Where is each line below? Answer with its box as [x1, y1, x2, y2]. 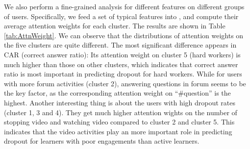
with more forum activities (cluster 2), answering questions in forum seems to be [4, 78, 246, 88]
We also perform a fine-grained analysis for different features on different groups [4, 1, 245, 11]
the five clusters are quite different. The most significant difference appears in [4, 40, 237, 50]
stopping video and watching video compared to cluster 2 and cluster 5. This [4, 117, 235, 127]
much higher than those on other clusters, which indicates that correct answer [4, 59, 238, 69]
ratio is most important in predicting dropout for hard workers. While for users [4, 69, 242, 79]
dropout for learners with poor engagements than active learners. [4, 136, 200, 146]
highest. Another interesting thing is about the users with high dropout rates [4, 97, 236, 107]
